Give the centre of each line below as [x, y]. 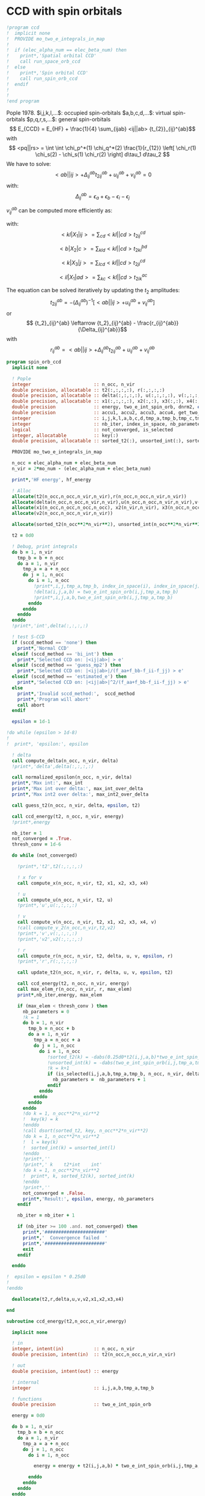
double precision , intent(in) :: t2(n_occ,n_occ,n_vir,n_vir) [94, 1355]
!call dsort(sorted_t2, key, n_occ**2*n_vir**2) [85, 1131]
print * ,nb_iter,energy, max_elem [60, 995]
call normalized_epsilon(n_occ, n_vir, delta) [72, 777]
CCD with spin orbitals [64, 11]
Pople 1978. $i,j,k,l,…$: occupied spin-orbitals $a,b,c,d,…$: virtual [89, 113]
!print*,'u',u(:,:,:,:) [48, 905]
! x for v [30, 877]
